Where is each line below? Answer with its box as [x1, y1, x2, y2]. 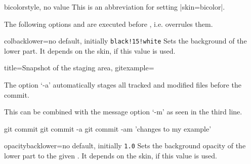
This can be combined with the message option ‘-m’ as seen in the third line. [4, 106, 242, 117]
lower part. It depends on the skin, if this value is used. [4, 45, 176, 56]
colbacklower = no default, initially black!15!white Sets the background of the [4, 35, 247, 46]
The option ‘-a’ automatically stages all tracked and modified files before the [4, 79, 241, 90]
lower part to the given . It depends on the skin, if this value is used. [4, 150, 217, 161]
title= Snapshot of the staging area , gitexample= [4, 62, 154, 73]
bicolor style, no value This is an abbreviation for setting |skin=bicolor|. [4, 2, 225, 12]
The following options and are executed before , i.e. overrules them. [4, 18, 213, 29]
